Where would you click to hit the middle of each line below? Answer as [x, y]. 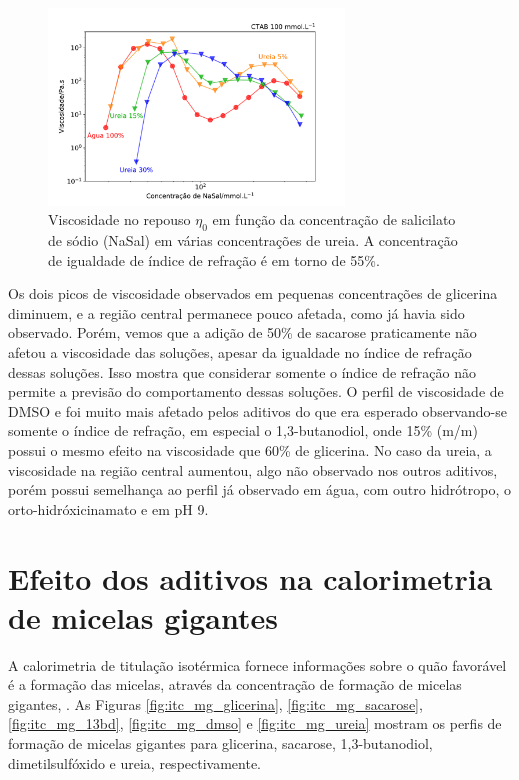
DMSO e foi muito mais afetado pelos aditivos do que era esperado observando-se [257, 410]
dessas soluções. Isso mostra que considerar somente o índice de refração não [242, 371]
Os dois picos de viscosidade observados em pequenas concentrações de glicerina [253, 293]
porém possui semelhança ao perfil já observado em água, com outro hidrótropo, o [259, 489]
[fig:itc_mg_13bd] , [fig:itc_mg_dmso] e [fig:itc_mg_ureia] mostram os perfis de [255, 723]
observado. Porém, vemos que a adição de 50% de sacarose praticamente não [242, 332]
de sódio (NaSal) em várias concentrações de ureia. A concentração [253, 240]
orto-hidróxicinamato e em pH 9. [108, 508]
